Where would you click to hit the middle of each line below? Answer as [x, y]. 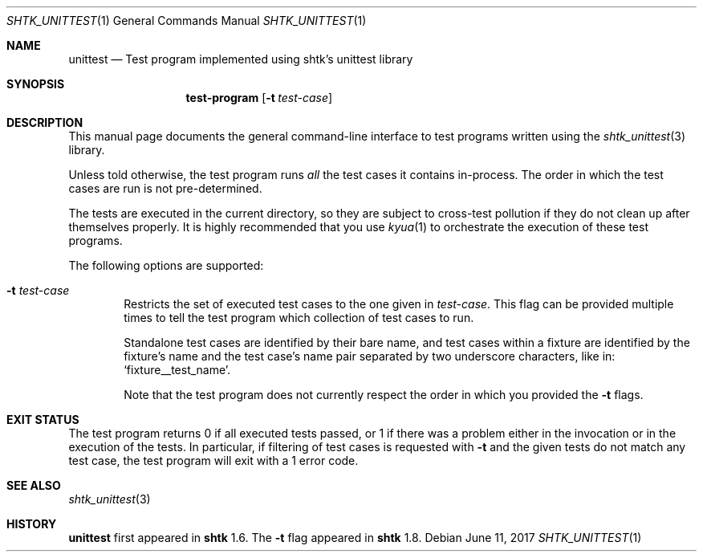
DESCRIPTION [45, 122]
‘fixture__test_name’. [177, 370]
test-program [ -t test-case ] [259, 98]
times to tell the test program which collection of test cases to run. [299, 318]
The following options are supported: [166, 265]
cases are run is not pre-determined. [165, 188]
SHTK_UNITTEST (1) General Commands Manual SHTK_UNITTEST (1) [187, 20]
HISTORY [32, 524]
